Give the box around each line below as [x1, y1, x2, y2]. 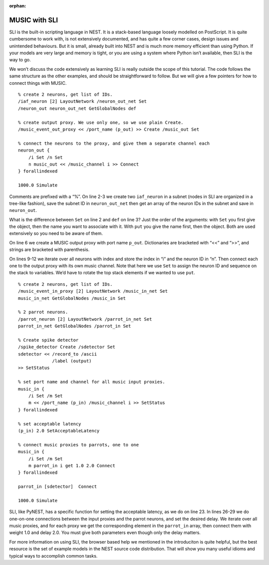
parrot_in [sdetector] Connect [18, 484, 97, 490]
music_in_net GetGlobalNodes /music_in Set [18, 295, 126, 301]
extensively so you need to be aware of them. [9, 230, 103, 236]
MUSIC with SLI [9, 15, 58, 24]
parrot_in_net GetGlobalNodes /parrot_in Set [18, 323, 132, 329]
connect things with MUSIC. [9, 80, 67, 86]
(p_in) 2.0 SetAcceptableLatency [18, 428, 100, 433]
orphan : [9, 3, 26, 8]
